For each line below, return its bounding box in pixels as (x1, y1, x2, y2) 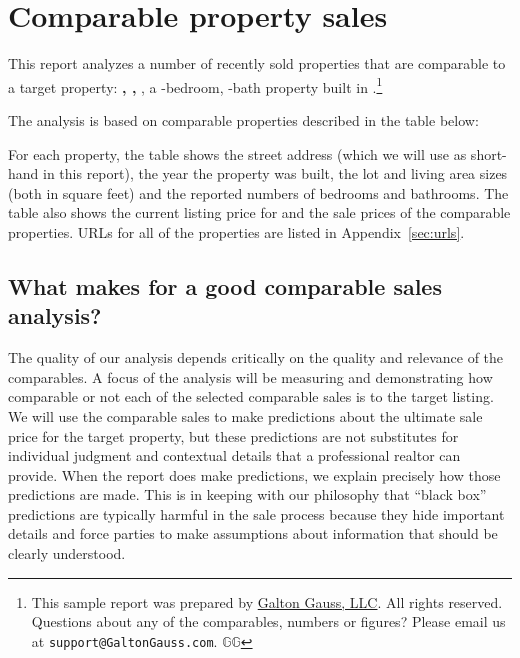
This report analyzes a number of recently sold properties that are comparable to (8, 53, 506, 74)
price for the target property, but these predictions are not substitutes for (8, 425, 459, 446)
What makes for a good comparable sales (8, 270, 442, 301)
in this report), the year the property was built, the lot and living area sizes (43, 163, 508, 184)
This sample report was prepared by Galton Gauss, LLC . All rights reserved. (31, 591, 503, 612)
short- (470, 143, 507, 164)
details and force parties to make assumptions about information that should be (8, 523, 498, 544)
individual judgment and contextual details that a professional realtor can (8, 445, 461, 466)
